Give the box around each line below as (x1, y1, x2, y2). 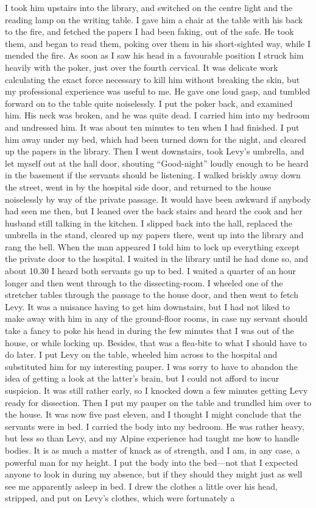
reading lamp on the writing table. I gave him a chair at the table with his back (5, 13, 303, 26)
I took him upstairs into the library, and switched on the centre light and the (5, 1, 293, 13)
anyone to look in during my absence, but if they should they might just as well (5, 468, 303, 481)
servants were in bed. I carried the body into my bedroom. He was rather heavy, (5, 419, 304, 432)
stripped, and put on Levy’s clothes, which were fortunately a (5, 492, 235, 504)
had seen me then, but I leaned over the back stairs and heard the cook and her (5, 205, 303, 217)
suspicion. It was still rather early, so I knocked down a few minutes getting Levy (5, 384, 308, 396)
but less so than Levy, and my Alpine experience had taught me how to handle (5, 432, 300, 445)
